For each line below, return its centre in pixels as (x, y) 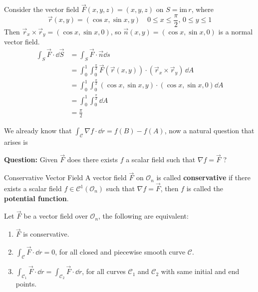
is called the (205, 188)
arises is (16, 142)
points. (26, 284)
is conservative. (46, 234)
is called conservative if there (203, 177)
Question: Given (31, 159)
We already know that (38, 130)
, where (203, 9)
